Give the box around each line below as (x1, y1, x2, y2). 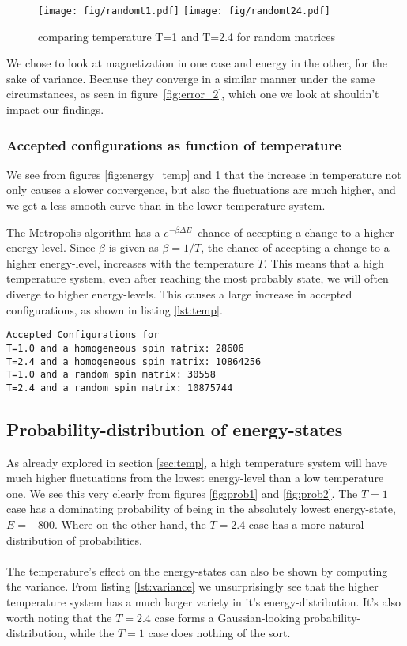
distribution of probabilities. (6, 531, 142, 548)
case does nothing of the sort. (148, 625, 291, 641)
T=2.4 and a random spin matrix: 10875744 (6, 382, 233, 393)
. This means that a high (263, 254, 384, 271)
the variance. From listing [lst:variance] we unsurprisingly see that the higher (6, 578, 379, 595)
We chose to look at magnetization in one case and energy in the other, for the (6, 55, 388, 71)
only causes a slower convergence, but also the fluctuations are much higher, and (6, 181, 396, 198)
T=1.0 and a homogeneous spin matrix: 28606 (6, 342, 244, 354)
